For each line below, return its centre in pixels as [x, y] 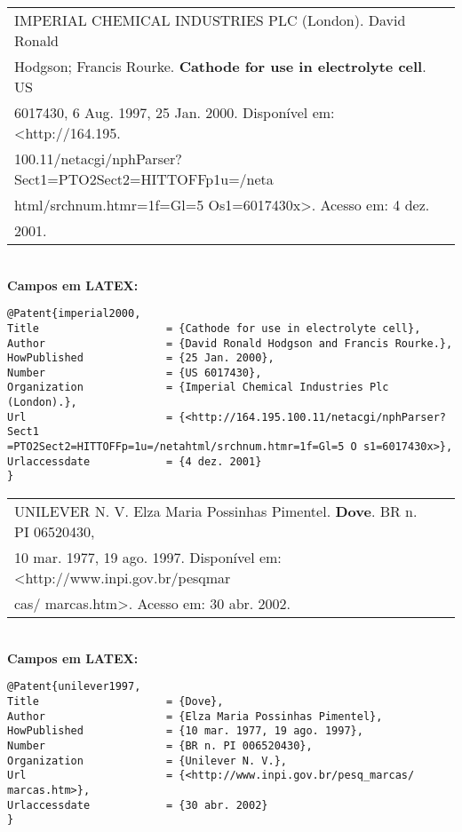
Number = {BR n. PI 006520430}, [160, 745]
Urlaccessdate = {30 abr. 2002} [138, 805]
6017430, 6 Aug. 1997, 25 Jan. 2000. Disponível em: [175, 112]
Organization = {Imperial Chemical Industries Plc [198, 388]
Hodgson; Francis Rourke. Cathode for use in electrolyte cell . [220, 66]
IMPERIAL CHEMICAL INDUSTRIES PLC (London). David [210, 20]
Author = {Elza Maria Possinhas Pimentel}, [195, 716]
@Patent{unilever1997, [74, 687]
